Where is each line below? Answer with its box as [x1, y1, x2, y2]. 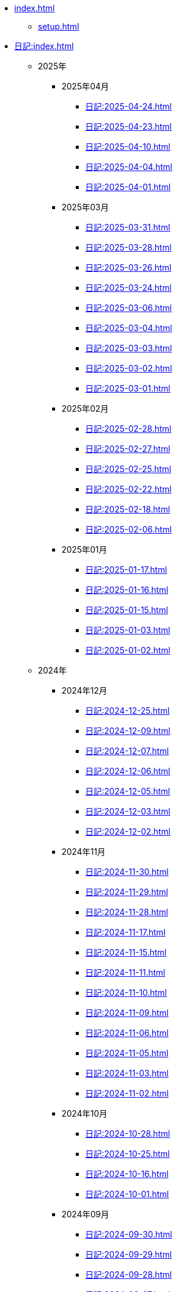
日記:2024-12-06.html [85, 766, 170, 776]
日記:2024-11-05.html [85, 1048, 169, 1058]
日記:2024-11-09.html [85, 1008, 169, 1018]
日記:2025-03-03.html [85, 343, 172, 353]
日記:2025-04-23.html [85, 121, 172, 132]
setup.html [38, 21, 79, 31]
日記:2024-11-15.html [85, 947, 167, 957]
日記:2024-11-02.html [85, 1088, 169, 1098]
